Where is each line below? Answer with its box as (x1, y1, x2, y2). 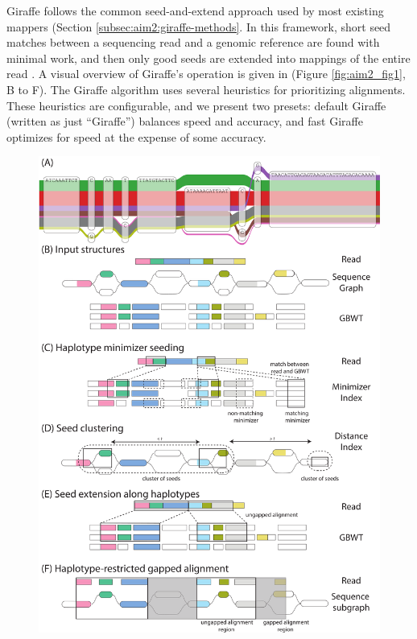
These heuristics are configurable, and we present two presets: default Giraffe (6, 97, 386, 113)
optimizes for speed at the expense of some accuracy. (6, 128, 266, 145)
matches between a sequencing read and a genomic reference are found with (6, 34, 380, 51)
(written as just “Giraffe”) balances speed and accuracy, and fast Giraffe (6, 113, 363, 130)
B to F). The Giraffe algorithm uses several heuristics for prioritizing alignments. (6, 80, 406, 97)
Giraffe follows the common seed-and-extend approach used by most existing (6, 2, 384, 19)
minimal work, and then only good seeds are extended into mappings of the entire (6, 49, 411, 66)
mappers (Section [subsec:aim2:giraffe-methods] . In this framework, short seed (6, 18, 391, 35)
